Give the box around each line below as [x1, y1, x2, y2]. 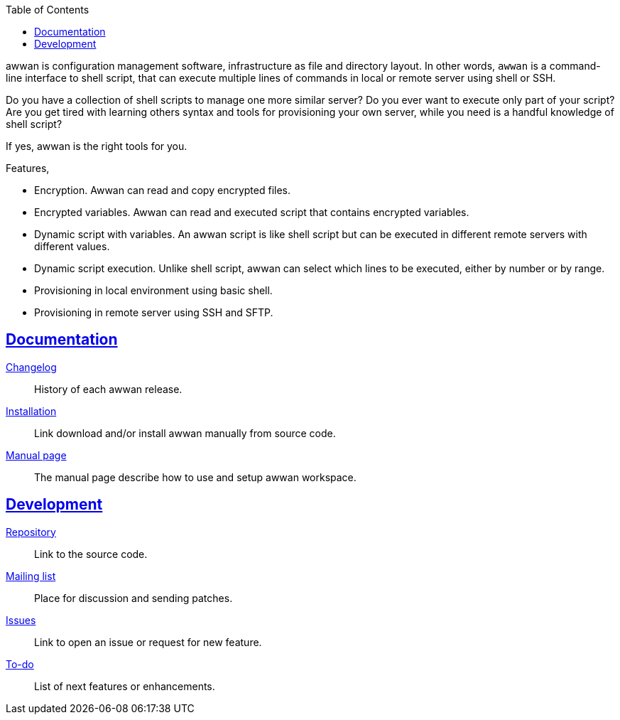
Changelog [6, 360, 57, 373]
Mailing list [6, 569, 56, 582]
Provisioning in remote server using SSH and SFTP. [34, 306, 273, 318]
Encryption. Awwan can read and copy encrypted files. [34, 184, 290, 196]
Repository [6, 525, 56, 538]
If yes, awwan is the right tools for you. [6, 140, 187, 152]
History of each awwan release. [34, 382, 183, 395]
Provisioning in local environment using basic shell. [34, 284, 273, 296]
